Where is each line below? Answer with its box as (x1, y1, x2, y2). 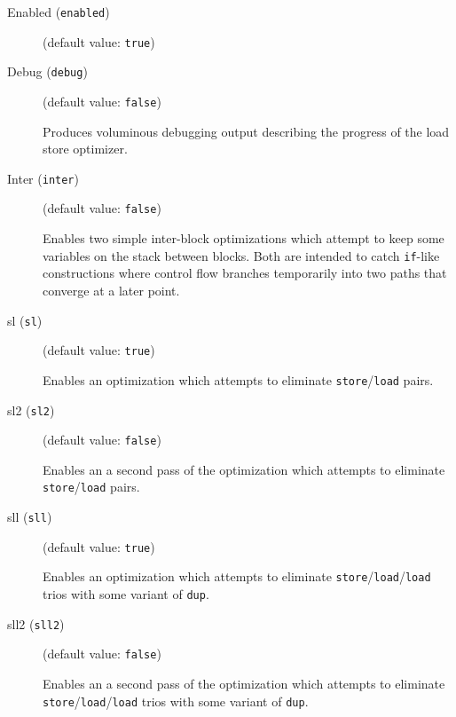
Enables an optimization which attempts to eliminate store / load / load (43, 567, 431, 586)
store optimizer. (43, 139, 128, 158)
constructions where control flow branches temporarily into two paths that (43, 264, 447, 282)
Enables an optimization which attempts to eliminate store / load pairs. (43, 370, 434, 389)
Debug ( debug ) (7, 62, 88, 81)
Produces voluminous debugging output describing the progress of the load (43, 122, 450, 140)
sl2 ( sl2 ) (7, 400, 55, 419)
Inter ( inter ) (7, 169, 79, 187)
